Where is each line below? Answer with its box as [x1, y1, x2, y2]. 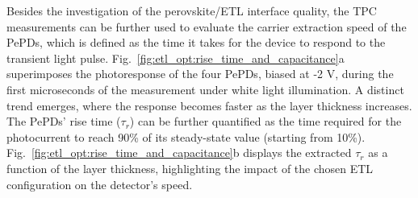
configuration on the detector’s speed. [6, 175, 193, 192]
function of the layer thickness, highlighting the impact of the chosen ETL [6, 159, 374, 176]
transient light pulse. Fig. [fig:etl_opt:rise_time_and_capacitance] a [6, 49, 345, 66]
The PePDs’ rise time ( [6, 113, 121, 130]
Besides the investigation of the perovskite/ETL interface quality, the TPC [6, 2, 377, 19]
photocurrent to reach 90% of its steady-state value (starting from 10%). [6, 128, 366, 145]
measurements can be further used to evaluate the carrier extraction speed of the [6, 18, 407, 35]
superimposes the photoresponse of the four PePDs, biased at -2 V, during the [6, 65, 394, 82]
